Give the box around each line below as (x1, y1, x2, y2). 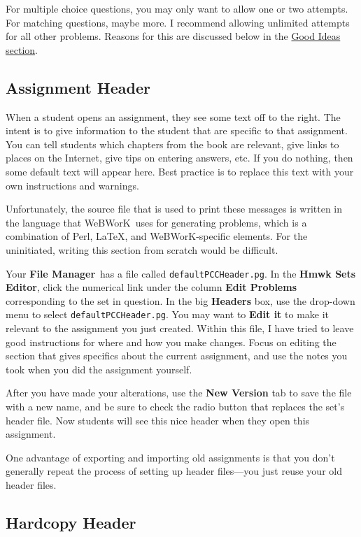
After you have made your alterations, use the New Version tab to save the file (6, 385, 352, 400)
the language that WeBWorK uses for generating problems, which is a (6, 215, 307, 229)
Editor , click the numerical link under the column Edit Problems (6, 280, 297, 294)
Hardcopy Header (6, 511, 136, 533)
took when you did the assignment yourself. (6, 361, 192, 376)
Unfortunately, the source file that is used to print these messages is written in (6, 201, 343, 216)
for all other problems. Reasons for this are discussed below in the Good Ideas (6, 29, 341, 43)
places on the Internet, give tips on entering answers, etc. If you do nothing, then (6, 150, 353, 165)
